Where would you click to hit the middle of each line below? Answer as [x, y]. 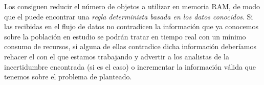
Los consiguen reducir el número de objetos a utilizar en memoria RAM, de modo [132, 6]
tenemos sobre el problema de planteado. [68, 77]
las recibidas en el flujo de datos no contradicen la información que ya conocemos [131, 26]
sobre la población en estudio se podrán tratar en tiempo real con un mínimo [125, 36]
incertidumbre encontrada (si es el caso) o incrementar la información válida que [130, 66]
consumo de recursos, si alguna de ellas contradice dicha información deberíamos [130, 46]
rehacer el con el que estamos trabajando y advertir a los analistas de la [117, 56]
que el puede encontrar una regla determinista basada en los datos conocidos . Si [129, 16]
